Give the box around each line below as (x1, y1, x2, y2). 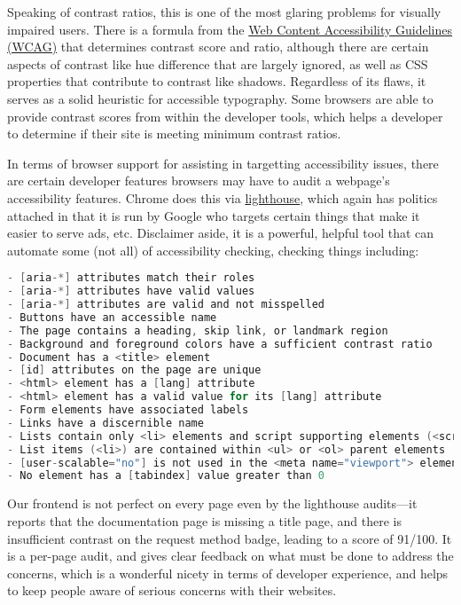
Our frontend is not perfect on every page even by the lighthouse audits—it (7, 494, 418, 513)
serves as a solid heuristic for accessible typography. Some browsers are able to (7, 89, 434, 107)
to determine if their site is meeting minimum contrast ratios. (7, 124, 341, 143)
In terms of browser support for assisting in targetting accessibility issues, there (7, 153, 439, 172)
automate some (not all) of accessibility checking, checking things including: (7, 240, 419, 259)
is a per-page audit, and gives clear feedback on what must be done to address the (7, 546, 454, 565)
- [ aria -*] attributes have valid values (7, 285, 255, 298)
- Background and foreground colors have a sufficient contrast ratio (7, 337, 433, 350)
